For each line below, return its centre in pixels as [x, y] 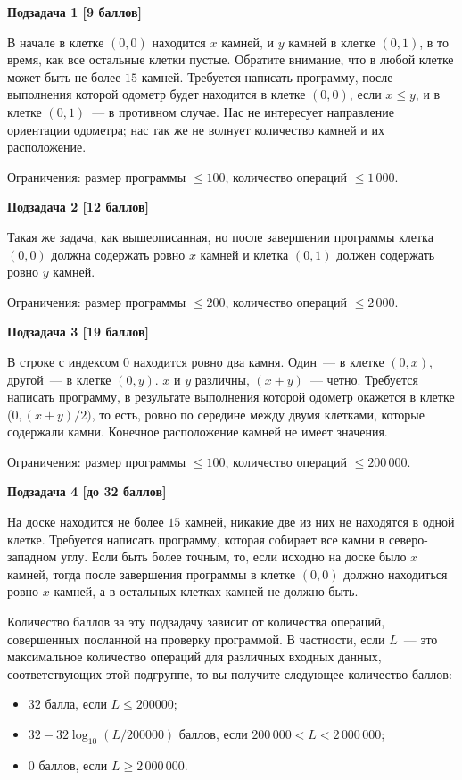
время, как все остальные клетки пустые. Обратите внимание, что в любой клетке [231, 59]
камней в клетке [332, 41]
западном [32, 556]
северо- [408, 539]
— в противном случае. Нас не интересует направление [243, 111]
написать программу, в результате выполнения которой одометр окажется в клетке [231, 397]
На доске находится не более [86, 522]
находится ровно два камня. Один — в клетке [259, 361]
